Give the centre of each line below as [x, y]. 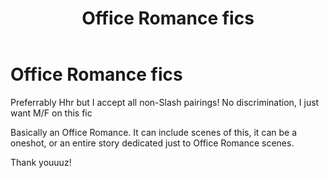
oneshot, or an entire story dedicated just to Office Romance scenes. [152, 143]
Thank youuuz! [41, 162]
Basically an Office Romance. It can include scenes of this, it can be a [154, 132]
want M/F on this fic [51, 113]
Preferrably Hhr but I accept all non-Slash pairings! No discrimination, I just [165, 102]
